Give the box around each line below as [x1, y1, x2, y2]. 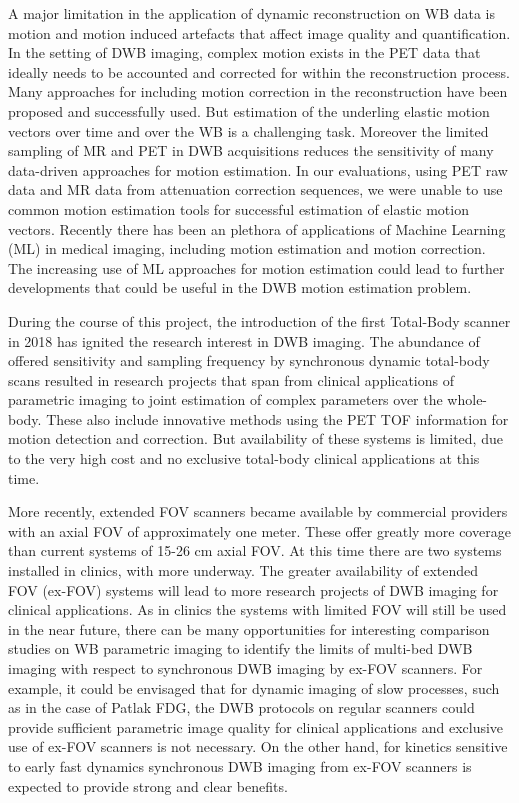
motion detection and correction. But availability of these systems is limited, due [8, 428, 503, 449]
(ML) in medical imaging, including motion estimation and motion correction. [8, 238, 486, 259]
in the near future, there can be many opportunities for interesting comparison [8, 618, 490, 639]
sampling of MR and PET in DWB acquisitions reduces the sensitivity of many [8, 140, 494, 161]
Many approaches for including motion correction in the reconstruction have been [8, 81, 508, 102]
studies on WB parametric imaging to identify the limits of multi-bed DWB [8, 638, 473, 659]
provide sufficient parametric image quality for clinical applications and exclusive [8, 716, 504, 737]
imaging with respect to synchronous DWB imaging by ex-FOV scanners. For [8, 658, 483, 678]
